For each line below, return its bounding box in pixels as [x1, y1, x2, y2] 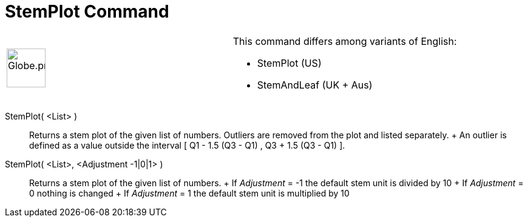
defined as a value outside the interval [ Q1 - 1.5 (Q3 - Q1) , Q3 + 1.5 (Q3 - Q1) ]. [29, 140, 345, 150]
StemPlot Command [5, 1, 169, 22]
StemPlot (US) [257, 56, 322, 69]
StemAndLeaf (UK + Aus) [257, 78, 373, 91]
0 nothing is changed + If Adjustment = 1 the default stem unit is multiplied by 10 [29, 187, 350, 198]
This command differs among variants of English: [232, 35, 457, 47]
